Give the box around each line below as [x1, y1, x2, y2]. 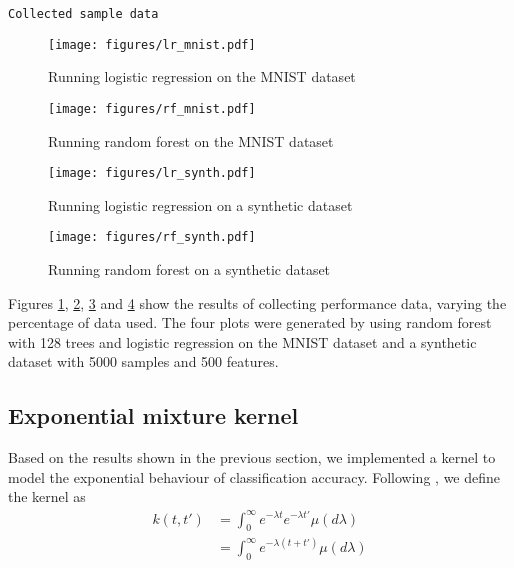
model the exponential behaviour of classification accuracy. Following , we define [8, 466, 501, 487]
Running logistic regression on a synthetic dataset [48, 194, 353, 215]
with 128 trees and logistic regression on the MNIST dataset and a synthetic [8, 331, 477, 352]
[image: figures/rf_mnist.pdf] [48, 101, 256, 116]
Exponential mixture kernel [8, 400, 299, 431]
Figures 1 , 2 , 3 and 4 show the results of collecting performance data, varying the [8, 292, 507, 313]
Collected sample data [8, 7, 159, 21]
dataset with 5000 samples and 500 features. [8, 351, 279, 372]
